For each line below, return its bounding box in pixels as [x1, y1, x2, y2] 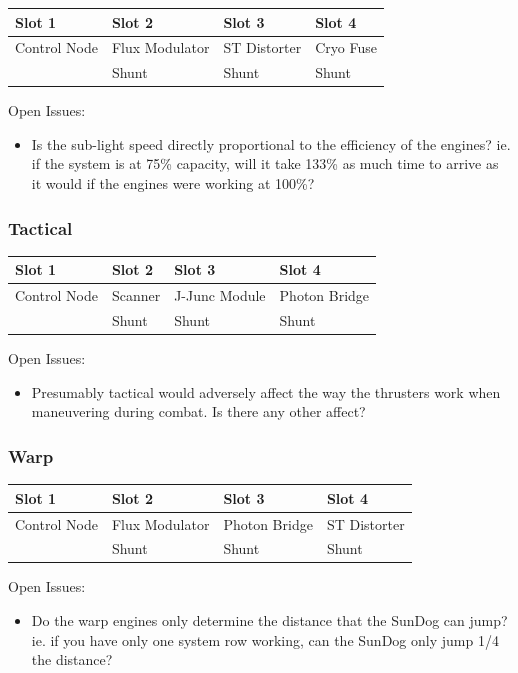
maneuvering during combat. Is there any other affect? [31, 401, 366, 422]
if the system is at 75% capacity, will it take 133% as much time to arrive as [31, 153, 499, 174]
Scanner [111, 285, 161, 306]
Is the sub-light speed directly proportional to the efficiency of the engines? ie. [31, 133, 511, 154]
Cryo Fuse [315, 37, 377, 58]
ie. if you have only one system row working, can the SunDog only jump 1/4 [31, 629, 499, 650]
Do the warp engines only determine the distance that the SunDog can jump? [31, 610, 508, 631]
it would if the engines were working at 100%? [31, 173, 315, 194]
